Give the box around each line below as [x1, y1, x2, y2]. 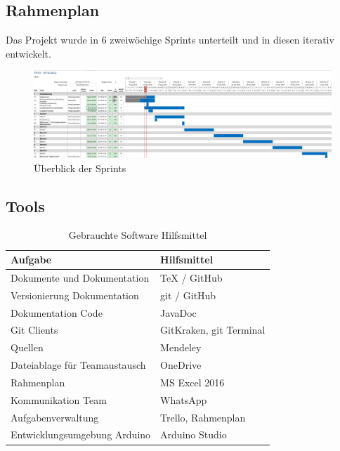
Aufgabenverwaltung [11, 410, 99, 424]
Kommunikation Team [11, 392, 107, 407]
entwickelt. [6, 46, 51, 60]
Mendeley [160, 340, 202, 355]
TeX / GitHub [160, 270, 223, 285]
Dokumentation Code [11, 305, 103, 320]
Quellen [11, 340, 44, 355]
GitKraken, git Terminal [160, 322, 266, 337]
